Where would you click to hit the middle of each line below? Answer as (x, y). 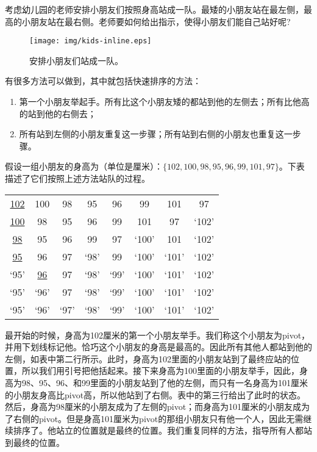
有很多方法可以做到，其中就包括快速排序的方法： (103, 81)
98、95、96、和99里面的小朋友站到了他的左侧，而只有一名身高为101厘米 (165, 382)
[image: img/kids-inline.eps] (91, 41)
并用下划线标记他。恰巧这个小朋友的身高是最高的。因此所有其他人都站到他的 (158, 347)
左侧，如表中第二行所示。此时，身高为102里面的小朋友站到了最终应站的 (148, 358)
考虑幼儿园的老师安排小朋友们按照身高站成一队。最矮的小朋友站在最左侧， (154, 9)
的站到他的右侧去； (58, 113)
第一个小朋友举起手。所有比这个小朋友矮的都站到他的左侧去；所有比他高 (164, 102)
